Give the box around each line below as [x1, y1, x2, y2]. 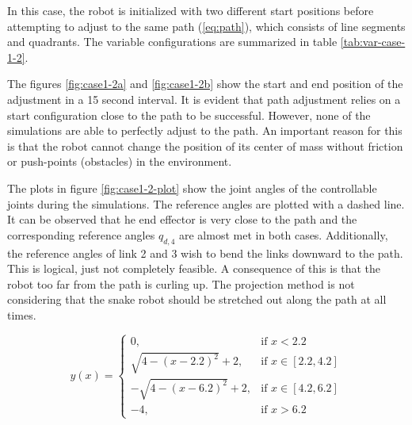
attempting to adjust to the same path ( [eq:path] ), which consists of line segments [7, 17, 406, 34]
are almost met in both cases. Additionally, [178, 226, 388, 243]
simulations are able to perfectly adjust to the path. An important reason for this [7, 122, 402, 139]
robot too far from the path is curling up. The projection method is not [7, 275, 355, 292]
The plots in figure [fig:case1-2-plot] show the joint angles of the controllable [7, 179, 377, 196]
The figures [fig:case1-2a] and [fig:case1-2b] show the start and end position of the [7, 75, 403, 92]
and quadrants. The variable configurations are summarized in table [7, 33, 338, 50]
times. [7, 306, 36, 323]
